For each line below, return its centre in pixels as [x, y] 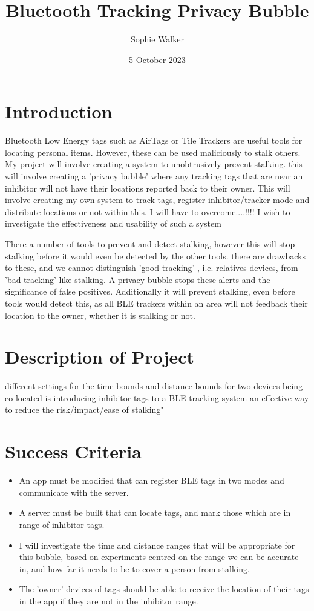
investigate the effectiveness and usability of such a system [113, 223]
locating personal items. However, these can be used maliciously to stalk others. [153, 152]
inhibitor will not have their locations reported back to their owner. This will [148, 188]
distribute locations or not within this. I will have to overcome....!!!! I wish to [148, 211]
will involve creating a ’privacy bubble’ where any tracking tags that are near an [154, 176]
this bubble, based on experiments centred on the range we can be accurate [159, 557]
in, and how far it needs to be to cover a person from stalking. [134, 568]
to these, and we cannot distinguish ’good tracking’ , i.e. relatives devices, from [152, 268]
